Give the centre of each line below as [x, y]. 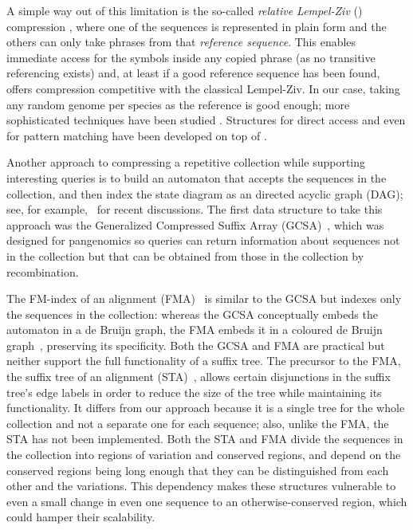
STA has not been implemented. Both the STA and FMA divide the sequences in [205, 439]
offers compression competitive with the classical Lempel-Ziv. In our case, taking [203, 88]
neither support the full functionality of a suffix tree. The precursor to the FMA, [204, 361]
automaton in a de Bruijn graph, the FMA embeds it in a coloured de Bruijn [195, 330]
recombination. [43, 271]
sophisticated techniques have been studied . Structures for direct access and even [206, 120]
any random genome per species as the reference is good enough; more [178, 104]
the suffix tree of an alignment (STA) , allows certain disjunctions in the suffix [199, 377]
